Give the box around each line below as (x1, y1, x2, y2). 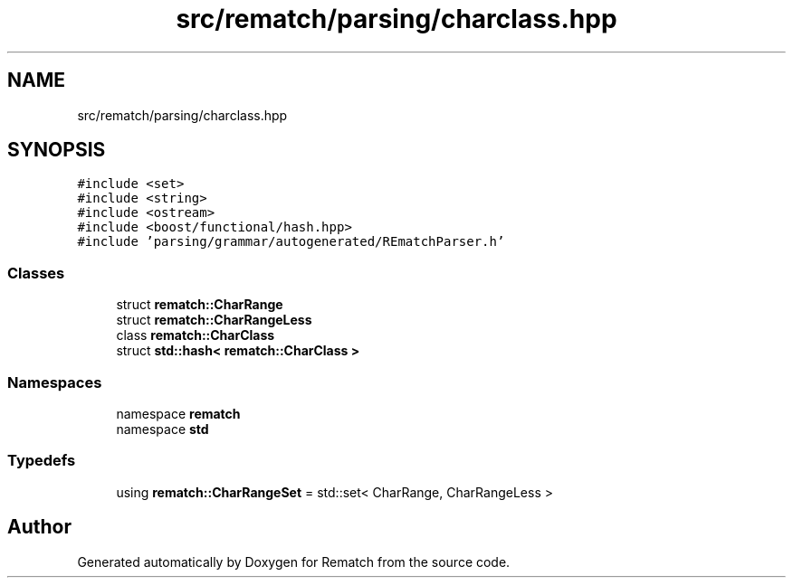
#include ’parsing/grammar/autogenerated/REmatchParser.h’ (77, 234, 505, 250)
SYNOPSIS (7, 138, 106, 162)
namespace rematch (116, 405, 241, 421)
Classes (7, 263, 65, 282)
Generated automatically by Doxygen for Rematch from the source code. (77, 553, 511, 570)
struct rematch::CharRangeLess (116, 312, 312, 328)
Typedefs (7, 451, 76, 470)
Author (7, 515, 72, 539)
